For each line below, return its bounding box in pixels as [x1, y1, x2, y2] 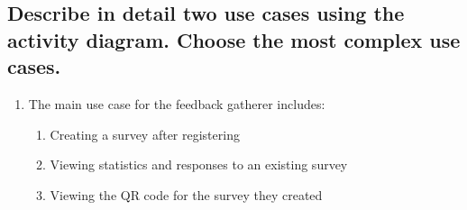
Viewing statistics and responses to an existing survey [50, 155, 348, 174]
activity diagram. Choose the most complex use [7, 25, 461, 53]
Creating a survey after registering [50, 124, 240, 143]
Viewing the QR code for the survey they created [50, 185, 323, 204]
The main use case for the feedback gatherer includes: [28, 94, 325, 113]
